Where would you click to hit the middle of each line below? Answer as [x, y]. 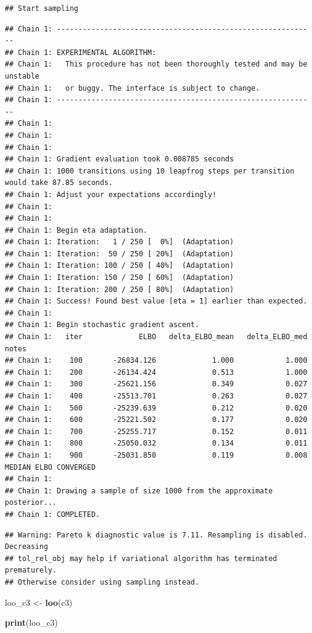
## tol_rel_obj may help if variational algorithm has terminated [141, 558]
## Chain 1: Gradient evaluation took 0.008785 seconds [119, 159]
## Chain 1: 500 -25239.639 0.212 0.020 [156, 408]
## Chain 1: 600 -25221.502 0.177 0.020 [156, 420]
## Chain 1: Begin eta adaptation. [76, 230]
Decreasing [27, 547]
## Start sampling [42, 8]
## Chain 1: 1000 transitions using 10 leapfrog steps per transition [150, 171]
